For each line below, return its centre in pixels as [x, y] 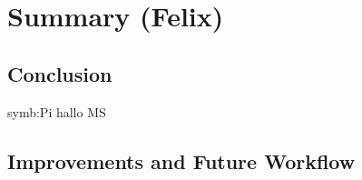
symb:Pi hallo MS [57, 111]
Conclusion [60, 73]
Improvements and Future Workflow [181, 160]
